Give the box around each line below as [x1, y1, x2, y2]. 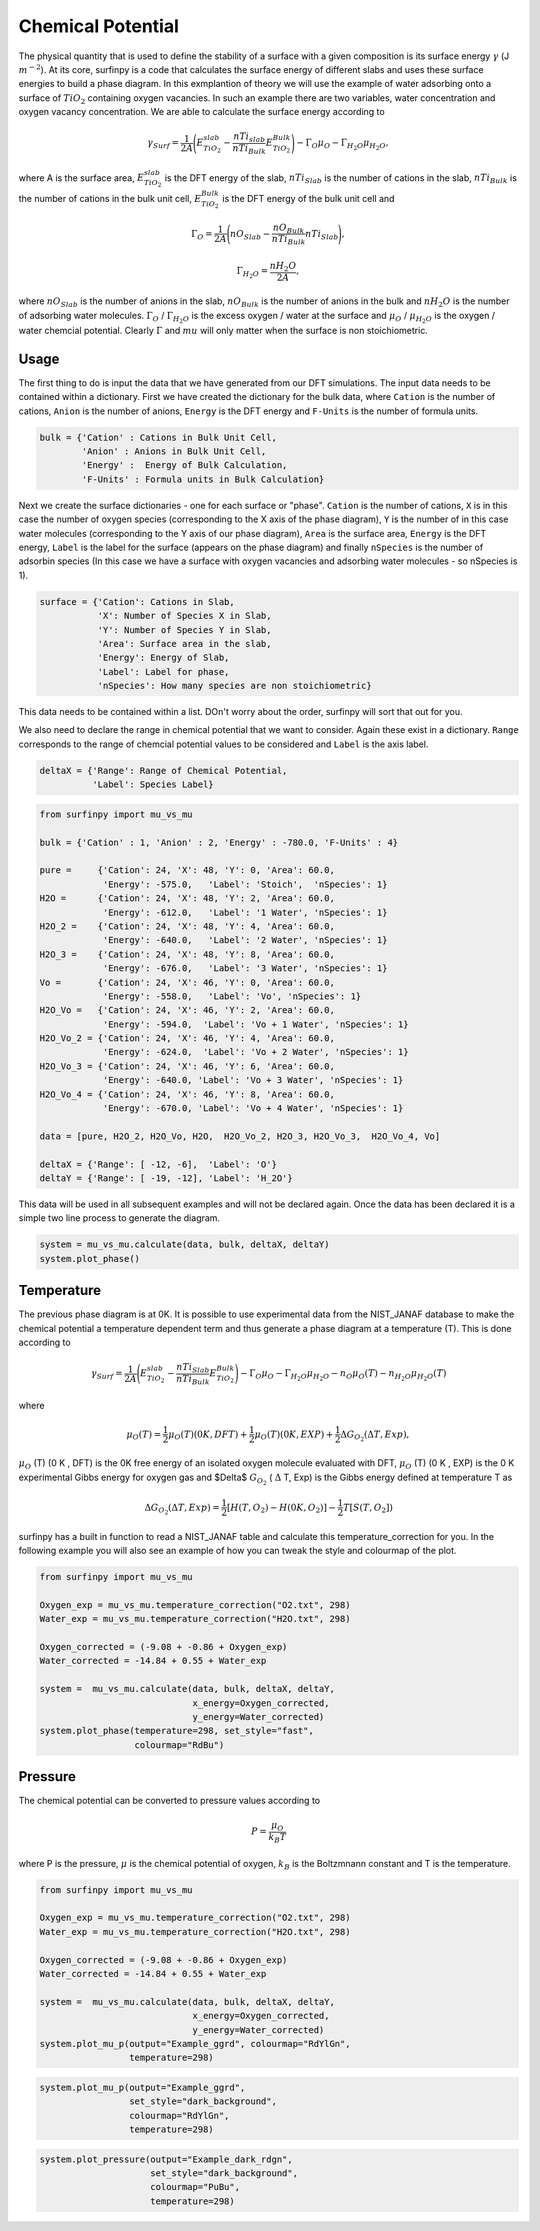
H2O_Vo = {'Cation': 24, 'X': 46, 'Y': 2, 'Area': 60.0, [39, 1005, 335, 1016]
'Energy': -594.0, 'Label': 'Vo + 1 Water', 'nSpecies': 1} [102, 1018, 409, 1030]
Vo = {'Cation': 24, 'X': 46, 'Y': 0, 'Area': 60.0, [39, 976, 335, 988]
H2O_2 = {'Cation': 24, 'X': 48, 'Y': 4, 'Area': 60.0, [39, 920, 335, 932]
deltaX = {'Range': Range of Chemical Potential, [39, 765, 288, 776]
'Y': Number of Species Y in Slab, [97, 624, 272, 635]
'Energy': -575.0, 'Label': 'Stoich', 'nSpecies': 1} [102, 878, 388, 890]
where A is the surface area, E [18, 171, 145, 184]
